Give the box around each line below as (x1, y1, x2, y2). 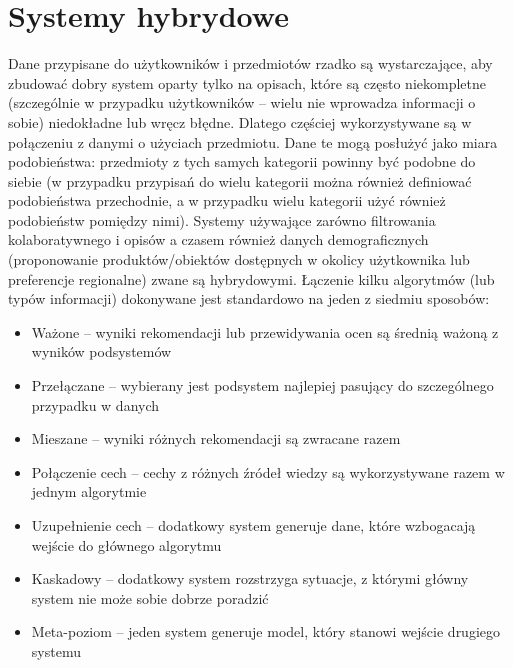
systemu (31, 640, 81, 661)
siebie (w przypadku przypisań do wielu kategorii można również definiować (8, 170, 472, 191)
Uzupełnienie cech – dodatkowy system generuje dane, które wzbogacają (31, 515, 476, 535)
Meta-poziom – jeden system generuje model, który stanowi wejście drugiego (31, 621, 501, 642)
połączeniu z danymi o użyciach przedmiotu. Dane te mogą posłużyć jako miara (8, 131, 498, 152)
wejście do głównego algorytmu (31, 534, 222, 555)
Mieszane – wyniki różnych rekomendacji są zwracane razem (31, 428, 401, 449)
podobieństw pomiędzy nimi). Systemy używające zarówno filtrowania (8, 209, 436, 230)
